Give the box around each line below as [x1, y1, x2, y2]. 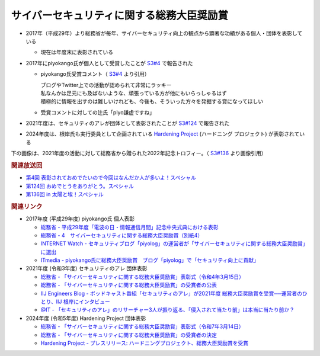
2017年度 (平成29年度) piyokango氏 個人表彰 [25, 215, 135, 222]
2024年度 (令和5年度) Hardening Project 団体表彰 [25, 315, 146, 322]
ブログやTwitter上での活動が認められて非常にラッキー [40, 81, 172, 88]
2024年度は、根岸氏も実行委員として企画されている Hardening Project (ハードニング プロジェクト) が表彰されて [25, 130, 300, 137]
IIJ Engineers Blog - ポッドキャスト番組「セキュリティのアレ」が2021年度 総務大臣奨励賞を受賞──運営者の [40, 290, 302, 297]
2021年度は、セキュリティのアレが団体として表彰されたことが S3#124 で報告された [25, 120, 230, 127]
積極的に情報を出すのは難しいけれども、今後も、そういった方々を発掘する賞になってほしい [40, 98, 264, 105]
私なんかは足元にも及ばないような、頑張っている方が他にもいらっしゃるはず [40, 89, 228, 97]
